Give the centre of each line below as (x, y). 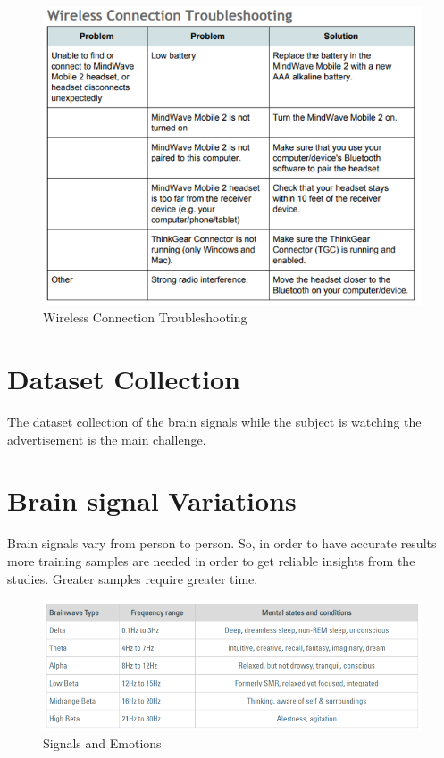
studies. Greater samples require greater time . (133, 578)
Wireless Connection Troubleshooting (145, 317)
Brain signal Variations (152, 500)
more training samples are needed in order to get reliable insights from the (211, 560)
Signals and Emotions (102, 742)
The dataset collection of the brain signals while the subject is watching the (214, 422)
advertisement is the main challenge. (107, 439)
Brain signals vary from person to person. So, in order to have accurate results (222, 543)
